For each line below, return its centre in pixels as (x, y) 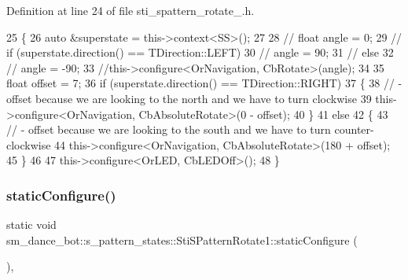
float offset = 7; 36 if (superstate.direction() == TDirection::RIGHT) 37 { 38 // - (204, 83)
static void (31, 225)
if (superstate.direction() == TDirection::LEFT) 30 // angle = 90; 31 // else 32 (200, 52)
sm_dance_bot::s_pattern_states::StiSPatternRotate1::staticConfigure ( (182, 239)
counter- (354, 129)
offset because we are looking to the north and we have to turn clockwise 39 (189, 98)
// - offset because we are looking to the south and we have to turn (169, 129)
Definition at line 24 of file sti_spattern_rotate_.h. (130, 10)
